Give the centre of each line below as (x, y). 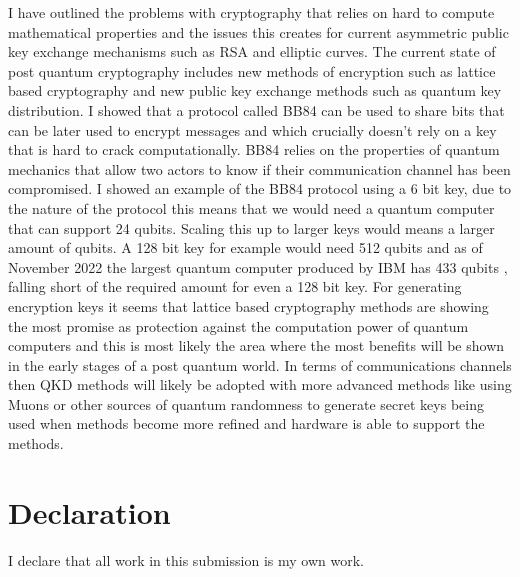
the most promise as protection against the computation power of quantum (238, 325)
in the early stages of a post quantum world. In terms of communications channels (260, 364)
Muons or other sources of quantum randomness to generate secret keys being (246, 403)
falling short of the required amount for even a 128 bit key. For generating (235, 286)
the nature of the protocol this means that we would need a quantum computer (251, 207)
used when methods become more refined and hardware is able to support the (246, 423)
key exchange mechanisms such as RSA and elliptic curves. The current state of (252, 51)
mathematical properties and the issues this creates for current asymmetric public (258, 31)
